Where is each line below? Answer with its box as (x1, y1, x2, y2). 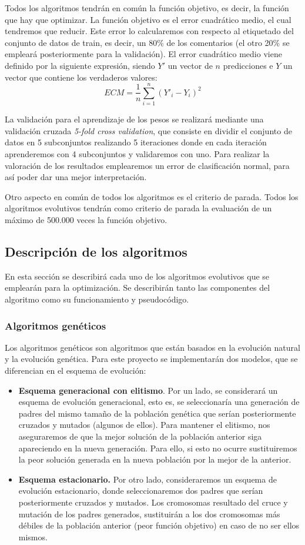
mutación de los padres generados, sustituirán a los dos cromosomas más (18, 507, 280, 520)
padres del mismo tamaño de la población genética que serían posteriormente (18, 407, 296, 419)
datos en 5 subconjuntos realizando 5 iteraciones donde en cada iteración (5, 136, 267, 148)
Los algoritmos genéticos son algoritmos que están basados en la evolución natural (5, 341, 300, 353)
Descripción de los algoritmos (5, 242, 187, 261)
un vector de (167, 59, 213, 71)
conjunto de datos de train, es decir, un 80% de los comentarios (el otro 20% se (5, 36, 290, 48)
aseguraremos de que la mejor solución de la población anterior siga (18, 430, 262, 442)
